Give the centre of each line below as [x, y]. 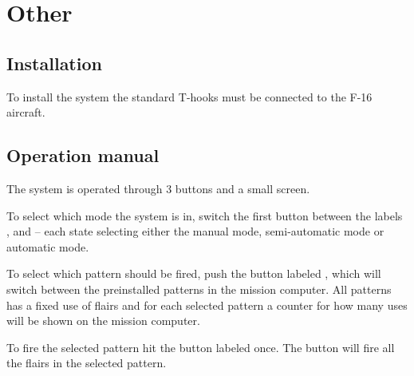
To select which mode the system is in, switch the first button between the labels [205, 215]
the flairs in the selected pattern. [87, 363]
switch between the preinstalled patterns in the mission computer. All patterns [199, 289]
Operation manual [83, 155]
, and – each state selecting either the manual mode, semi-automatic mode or [195, 231]
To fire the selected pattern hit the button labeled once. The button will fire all [201, 347]
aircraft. [26, 112]
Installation [54, 63]
